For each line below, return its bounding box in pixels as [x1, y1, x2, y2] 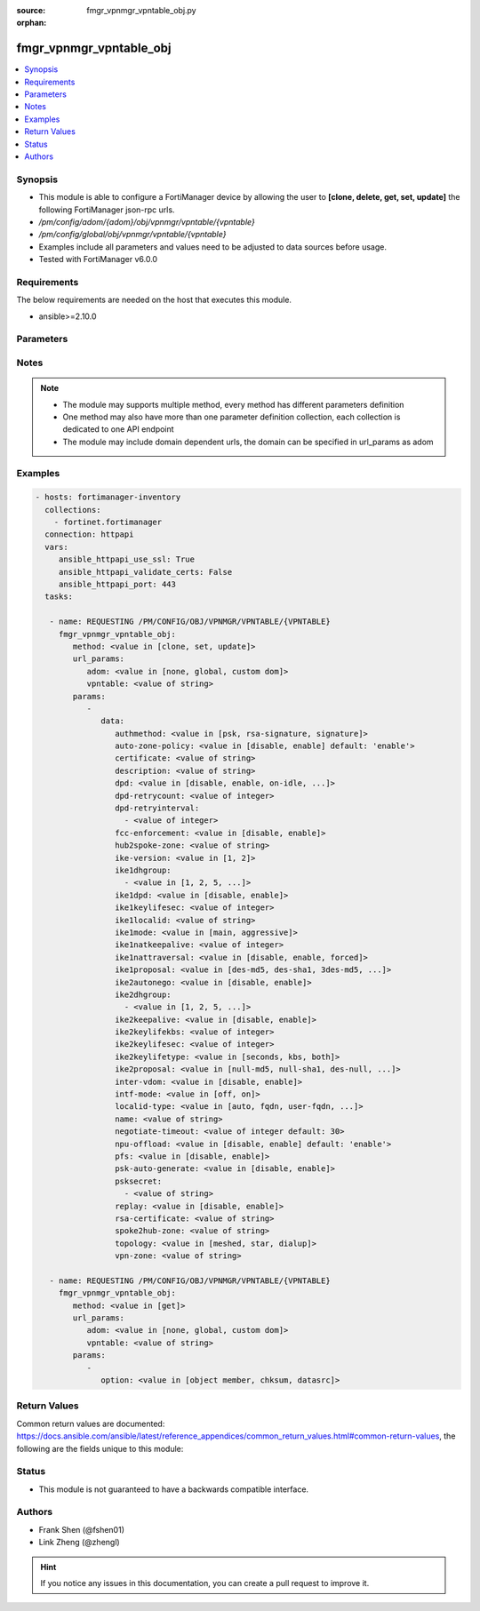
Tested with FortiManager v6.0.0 [38, 254, 158, 265]
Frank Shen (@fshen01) [38, 1524, 124, 1535]
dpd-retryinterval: [114, 803, 200, 813]
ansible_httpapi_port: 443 [58, 579, 177, 590]
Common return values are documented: [16, 1418, 165, 1429]
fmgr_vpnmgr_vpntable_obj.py [86, 5, 196, 15]
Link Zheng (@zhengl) [38, 1537, 120, 1548]
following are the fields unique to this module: [16, 1443, 184, 1454]
